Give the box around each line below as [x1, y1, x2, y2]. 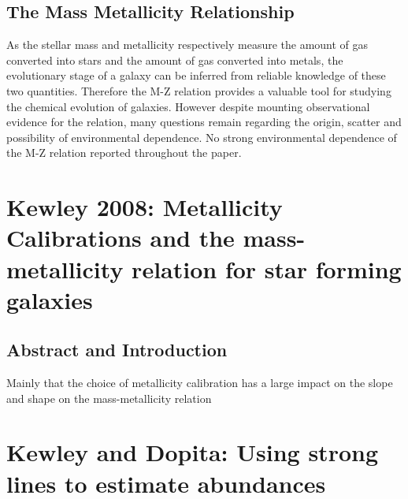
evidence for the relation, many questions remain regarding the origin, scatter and [6, 114, 402, 130]
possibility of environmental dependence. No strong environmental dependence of [6, 128, 397, 145]
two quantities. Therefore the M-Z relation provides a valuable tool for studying [6, 82, 391, 99]
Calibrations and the [6, 222, 235, 254]
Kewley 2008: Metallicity [6, 191, 283, 223]
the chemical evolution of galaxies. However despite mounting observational [6, 98, 370, 114]
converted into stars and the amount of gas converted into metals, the [6, 51, 343, 68]
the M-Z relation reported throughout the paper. [6, 144, 242, 161]
